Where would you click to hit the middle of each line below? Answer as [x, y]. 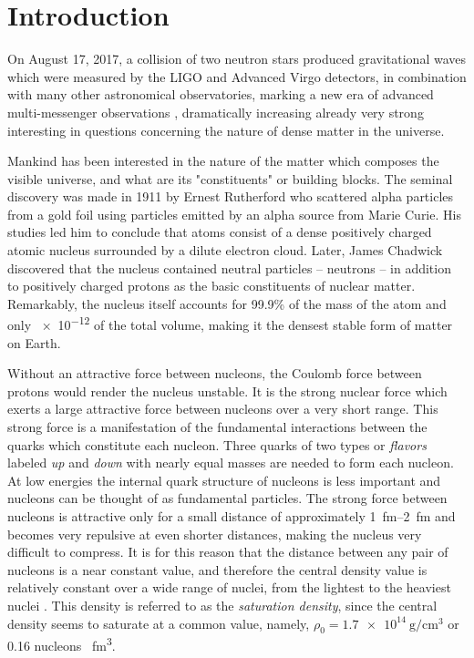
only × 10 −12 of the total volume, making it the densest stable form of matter [230, 324]
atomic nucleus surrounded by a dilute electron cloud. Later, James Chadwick [225, 250]
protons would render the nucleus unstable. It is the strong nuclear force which [227, 391]
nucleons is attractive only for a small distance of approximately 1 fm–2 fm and [232, 516]
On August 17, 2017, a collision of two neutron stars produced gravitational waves [237, 59]
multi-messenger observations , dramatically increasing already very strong [216, 112]
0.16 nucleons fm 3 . [62, 644]
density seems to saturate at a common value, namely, [159, 623]
